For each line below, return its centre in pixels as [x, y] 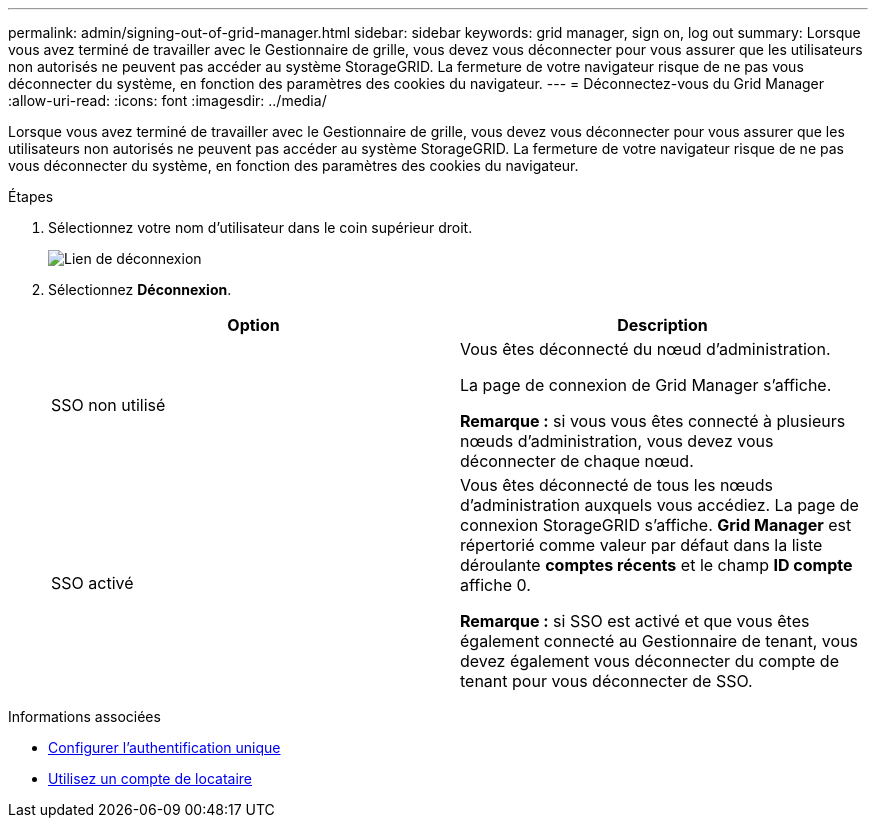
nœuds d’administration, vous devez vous [617, 441]
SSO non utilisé [108, 405]
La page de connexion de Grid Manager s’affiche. [646, 385]
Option [253, 325]
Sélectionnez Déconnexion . [140, 289]
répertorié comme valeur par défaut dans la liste [641, 545]
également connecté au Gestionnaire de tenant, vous [659, 641]
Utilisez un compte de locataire [150, 778]
